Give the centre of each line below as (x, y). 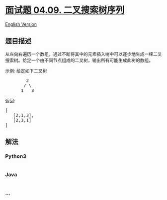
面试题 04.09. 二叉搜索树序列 (65, 10)
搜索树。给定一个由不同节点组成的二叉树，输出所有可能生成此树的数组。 (79, 60)
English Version (21, 24)
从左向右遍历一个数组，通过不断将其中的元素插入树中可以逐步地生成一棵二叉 (83, 54)
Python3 (16, 156)
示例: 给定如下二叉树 (26, 70)
